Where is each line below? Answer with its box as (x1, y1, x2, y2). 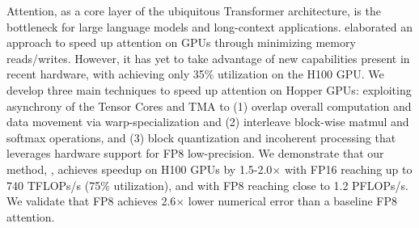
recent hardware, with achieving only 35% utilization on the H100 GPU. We (6, 65, 384, 82)
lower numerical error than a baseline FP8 (188, 192, 397, 209)
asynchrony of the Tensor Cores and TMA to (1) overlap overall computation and (6, 97, 412, 114)
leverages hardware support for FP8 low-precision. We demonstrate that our (6, 145, 384, 162)
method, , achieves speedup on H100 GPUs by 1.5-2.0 (6, 160, 273, 177)
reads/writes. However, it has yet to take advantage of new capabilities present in (6, 49, 410, 66)
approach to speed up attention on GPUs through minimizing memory (6, 34, 356, 51)
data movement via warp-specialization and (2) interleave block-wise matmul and (6, 113, 409, 130)
